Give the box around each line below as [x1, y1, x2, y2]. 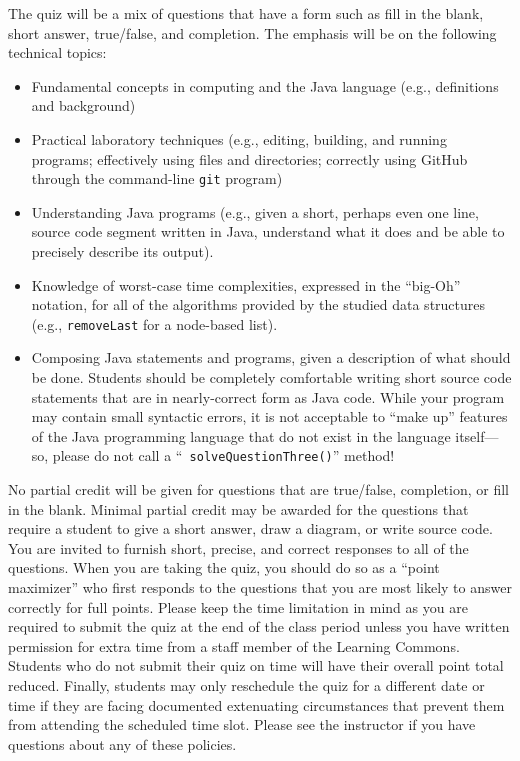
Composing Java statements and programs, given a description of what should [31, 347, 511, 368]
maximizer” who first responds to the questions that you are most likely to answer [8, 577, 512, 598]
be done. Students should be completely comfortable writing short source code [31, 367, 512, 388]
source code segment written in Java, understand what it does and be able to [31, 221, 505, 242]
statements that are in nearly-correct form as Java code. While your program [31, 386, 505, 407]
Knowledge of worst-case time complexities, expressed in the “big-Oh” [31, 274, 461, 295]
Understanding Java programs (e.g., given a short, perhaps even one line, [31, 201, 479, 222]
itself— [455, 425, 499, 446]
